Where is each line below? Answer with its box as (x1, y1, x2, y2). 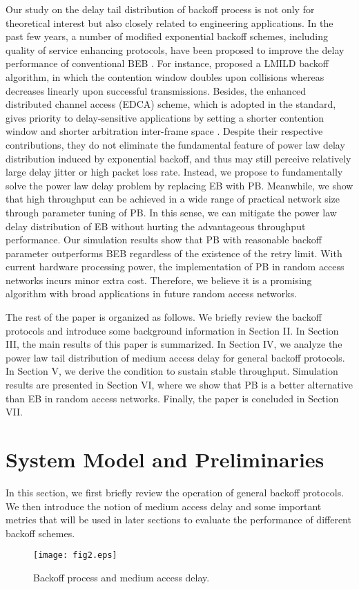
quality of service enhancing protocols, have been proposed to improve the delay (6, 42, 345, 57)
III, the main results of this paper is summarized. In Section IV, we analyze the (6, 337, 342, 351)
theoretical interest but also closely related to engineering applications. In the (6, 15, 333, 30)
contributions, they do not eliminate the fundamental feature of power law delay (6, 137, 345, 151)
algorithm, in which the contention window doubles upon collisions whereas (6, 69, 324, 84)
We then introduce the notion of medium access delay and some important (6, 498, 322, 513)
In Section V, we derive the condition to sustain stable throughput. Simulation (6, 364, 338, 378)
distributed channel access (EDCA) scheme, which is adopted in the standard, (6, 97, 336, 111)
